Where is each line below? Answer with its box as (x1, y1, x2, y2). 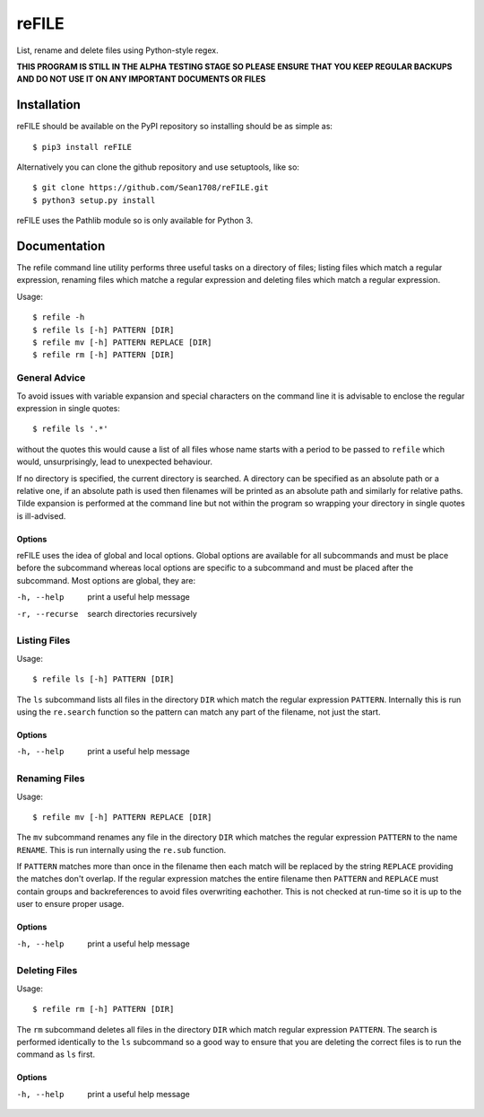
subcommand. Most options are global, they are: (16, 575, 196, 585)
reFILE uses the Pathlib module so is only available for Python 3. (16, 215, 254, 226)
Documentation (16, 239, 106, 253)
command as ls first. (16, 1049, 96, 1060)
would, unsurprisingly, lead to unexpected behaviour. (16, 456, 212, 467)
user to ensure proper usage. (16, 899, 125, 910)
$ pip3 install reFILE (32, 142, 133, 152)
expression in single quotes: (16, 402, 121, 413)
